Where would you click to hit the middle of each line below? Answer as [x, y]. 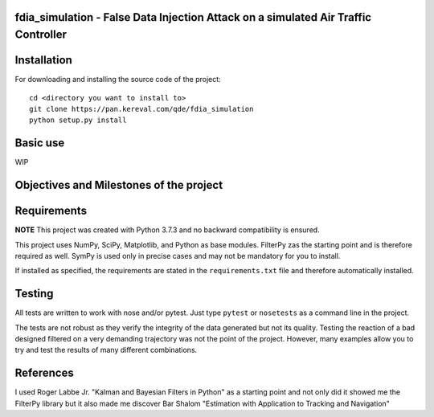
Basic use [40, 143]
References [44, 373]
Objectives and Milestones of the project [119, 185]
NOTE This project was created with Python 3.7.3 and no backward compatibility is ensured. [168, 230]
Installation [43, 60]
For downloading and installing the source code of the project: [118, 80]
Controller [41, 35]
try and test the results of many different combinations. [106, 350]
